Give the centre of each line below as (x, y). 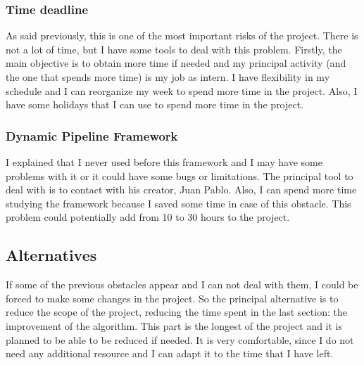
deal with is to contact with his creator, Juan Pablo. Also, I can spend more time (181, 190)
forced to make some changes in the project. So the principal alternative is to (172, 298)
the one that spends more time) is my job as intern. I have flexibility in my (168, 77)
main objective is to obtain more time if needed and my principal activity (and (176, 63)
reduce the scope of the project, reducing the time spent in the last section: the (176, 312)
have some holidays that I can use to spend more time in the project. (155, 104)
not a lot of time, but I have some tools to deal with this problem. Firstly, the (174, 49)
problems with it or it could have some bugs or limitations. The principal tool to (180, 175)
